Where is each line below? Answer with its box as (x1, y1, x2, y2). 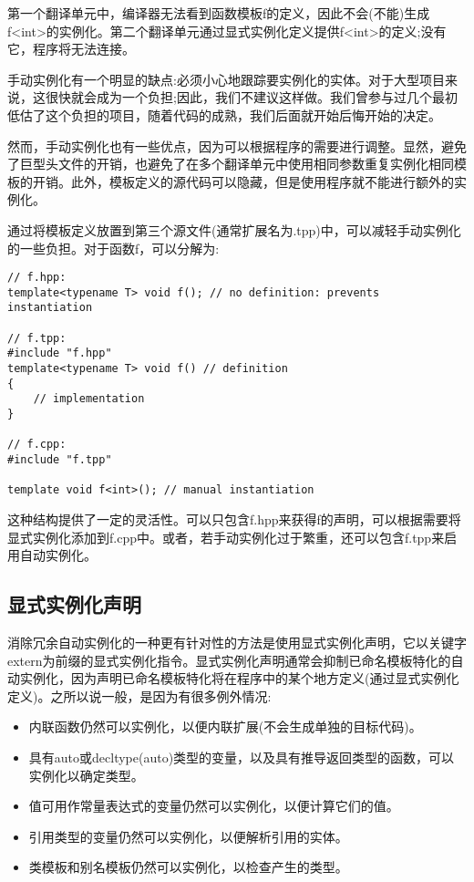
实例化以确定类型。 (28, 765, 144, 784)
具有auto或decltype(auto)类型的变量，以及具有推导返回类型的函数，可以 (28, 747, 455, 766)
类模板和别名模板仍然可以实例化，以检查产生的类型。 (28, 857, 348, 877)
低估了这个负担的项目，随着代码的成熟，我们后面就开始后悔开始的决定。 (7, 105, 441, 124)
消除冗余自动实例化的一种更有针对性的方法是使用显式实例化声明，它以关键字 (7, 632, 467, 651)
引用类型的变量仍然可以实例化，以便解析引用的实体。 (28, 826, 348, 846)
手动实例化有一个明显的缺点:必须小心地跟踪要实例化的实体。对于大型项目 (7, 69, 445, 88)
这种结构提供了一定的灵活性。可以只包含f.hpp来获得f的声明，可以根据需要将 (7, 509, 461, 528)
